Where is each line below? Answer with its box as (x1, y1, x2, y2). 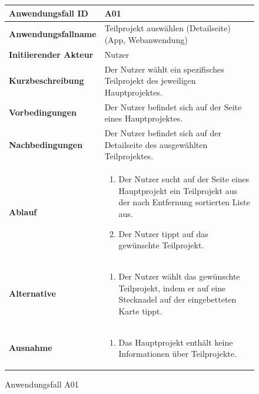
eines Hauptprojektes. (104, 112, 183, 124)
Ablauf (9, 206, 37, 218)
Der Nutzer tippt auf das (118, 227, 208, 239)
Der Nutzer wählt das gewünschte (118, 270, 240, 282)
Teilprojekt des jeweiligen (104, 74, 196, 87)
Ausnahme (9, 342, 52, 354)
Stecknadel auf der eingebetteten (118, 293, 237, 306)
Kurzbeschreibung (9, 74, 84, 87)
